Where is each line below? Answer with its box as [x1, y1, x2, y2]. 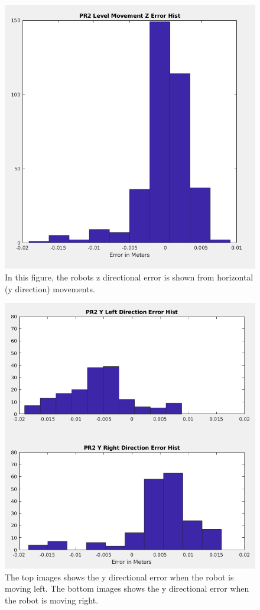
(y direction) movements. [5, 282, 95, 295]
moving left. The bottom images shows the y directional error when [5, 582, 249, 595]
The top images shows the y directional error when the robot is [5, 570, 234, 583]
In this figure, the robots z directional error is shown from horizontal [5, 271, 253, 283]
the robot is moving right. [5, 593, 99, 606]
